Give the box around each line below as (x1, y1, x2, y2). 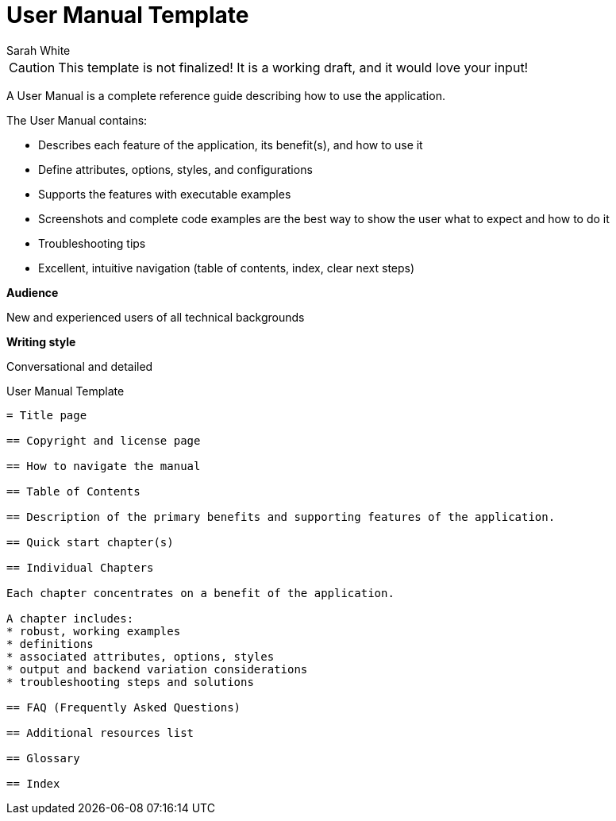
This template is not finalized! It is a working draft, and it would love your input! (58, 59, 529, 75)
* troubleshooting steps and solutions (6, 675, 254, 688)
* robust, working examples (6, 624, 181, 638)
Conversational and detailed (6, 359, 153, 373)
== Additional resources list (6, 726, 194, 739)
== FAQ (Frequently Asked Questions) (6, 700, 241, 714)
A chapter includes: (6, 611, 134, 625)
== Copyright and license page (6, 434, 201, 447)
